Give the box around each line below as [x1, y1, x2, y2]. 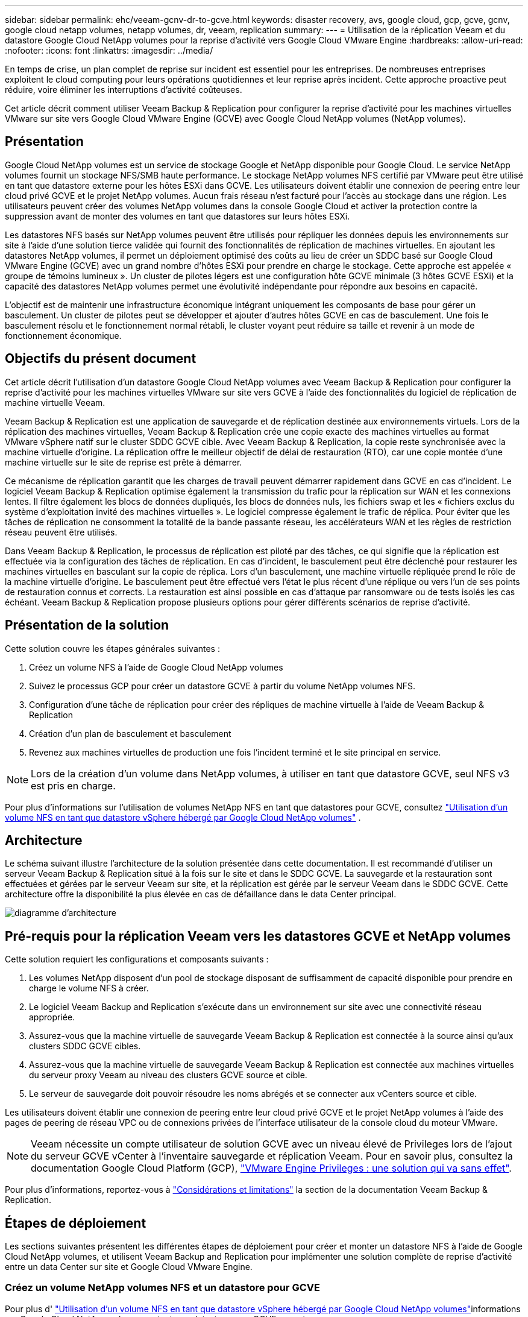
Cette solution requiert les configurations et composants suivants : [5, 954, 269, 965]
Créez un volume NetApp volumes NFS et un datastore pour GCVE [5, 1281, 320, 1294]
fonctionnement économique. [5, 330, 122, 341]
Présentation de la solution [5, 617, 169, 633]
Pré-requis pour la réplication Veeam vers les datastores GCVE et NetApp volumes [5, 928, 511, 944]
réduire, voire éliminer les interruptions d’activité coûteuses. [5, 84, 242, 95]
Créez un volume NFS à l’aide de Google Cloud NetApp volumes [29, 662, 283, 672]
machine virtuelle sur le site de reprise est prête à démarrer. [5, 456, 242, 467]
